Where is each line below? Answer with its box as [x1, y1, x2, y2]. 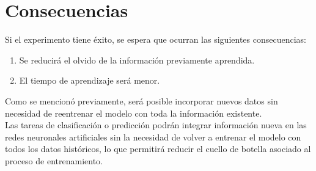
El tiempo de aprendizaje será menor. [19, 74, 160, 87]
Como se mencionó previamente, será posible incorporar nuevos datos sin [5, 94, 278, 107]
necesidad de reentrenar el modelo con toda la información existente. [5, 106, 262, 119]
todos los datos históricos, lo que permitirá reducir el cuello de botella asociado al [5, 142, 311, 155]
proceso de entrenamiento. [5, 154, 103, 167]
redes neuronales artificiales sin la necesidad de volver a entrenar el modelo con [5, 130, 301, 143]
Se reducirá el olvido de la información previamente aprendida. [19, 53, 255, 66]
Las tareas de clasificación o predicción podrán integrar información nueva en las [5, 118, 307, 131]
